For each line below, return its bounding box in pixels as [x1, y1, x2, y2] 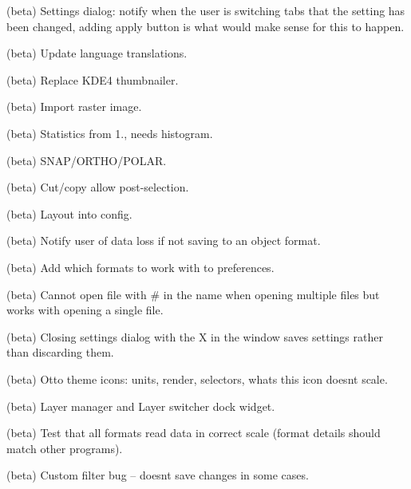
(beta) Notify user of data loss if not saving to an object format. [6, 232, 321, 249]
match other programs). [6, 440, 123, 456]
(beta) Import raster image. [6, 98, 142, 115]
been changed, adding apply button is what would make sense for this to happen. [6, 18, 405, 34]
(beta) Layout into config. [6, 205, 132, 222]
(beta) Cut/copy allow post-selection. [6, 179, 189, 195]
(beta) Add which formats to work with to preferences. [6, 258, 275, 275]
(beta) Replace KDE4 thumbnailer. [6, 71, 179, 88]
